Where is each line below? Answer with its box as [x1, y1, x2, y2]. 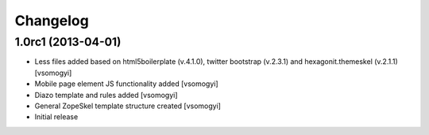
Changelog [14, 12, 89, 29]
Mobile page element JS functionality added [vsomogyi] [34, 79, 218, 88]
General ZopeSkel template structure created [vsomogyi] [34, 101, 222, 111]
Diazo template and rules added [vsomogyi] [34, 90, 178, 99]
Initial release [34, 112, 79, 122]
